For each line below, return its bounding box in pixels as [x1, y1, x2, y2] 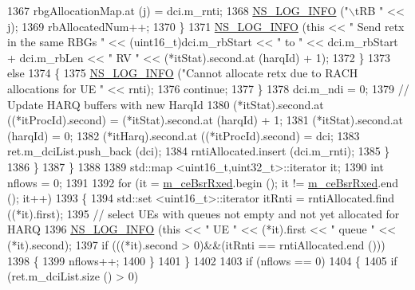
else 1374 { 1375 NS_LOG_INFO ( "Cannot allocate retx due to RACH [7, 65, 358, 81]
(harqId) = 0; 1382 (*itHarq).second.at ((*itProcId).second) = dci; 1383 [7, 127, 360, 143]
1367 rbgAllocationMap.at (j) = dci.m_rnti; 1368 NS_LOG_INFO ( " [7, 2, 349, 18]
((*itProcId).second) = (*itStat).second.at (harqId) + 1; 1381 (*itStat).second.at [7, 112, 404, 128]
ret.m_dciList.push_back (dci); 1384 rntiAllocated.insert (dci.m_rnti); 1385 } [7, 143, 390, 159]
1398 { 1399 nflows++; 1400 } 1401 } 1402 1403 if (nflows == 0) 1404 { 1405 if [7, 252, 397, 268]
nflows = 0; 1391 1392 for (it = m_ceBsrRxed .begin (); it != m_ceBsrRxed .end [7, 174, 398, 190]
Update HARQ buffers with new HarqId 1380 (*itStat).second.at [7, 96, 324, 112]
